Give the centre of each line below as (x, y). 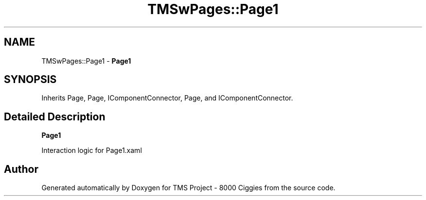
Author (21, 169)
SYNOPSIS (30, 80)
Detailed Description (55, 117)
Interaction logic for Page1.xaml (92, 150)
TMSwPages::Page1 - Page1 (86, 61)
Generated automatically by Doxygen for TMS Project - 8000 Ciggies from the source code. (188, 188)
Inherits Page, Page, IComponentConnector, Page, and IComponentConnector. (167, 98)
